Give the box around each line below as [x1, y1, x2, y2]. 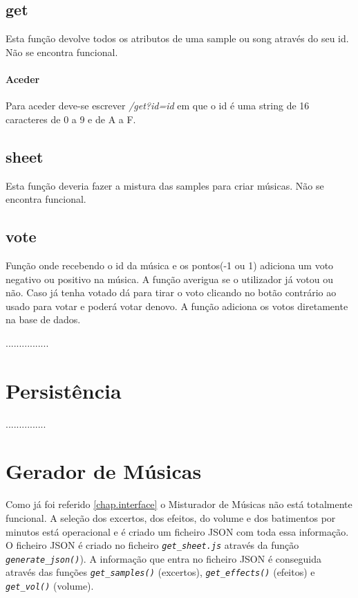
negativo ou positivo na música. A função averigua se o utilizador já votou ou [6, 271, 333, 286]
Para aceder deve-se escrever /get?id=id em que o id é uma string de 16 [6, 98, 310, 113]
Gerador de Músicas [6, 457, 202, 485]
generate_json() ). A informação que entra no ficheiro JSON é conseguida [6, 551, 321, 565]
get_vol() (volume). [6, 579, 94, 593]
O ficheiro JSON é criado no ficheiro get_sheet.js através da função [6, 538, 299, 552]
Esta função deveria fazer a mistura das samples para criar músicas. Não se [6, 178, 324, 192]
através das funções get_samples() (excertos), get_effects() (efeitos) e [6, 565, 315, 579]
